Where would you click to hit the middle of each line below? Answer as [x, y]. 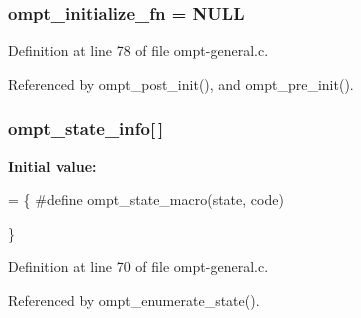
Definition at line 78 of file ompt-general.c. [138, 50]
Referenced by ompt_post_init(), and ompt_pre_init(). [181, 83]
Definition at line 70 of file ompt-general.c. [138, 266]
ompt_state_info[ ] [86, 128]
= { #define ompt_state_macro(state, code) [146, 199]
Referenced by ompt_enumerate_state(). [134, 300]
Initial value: [52, 165]
